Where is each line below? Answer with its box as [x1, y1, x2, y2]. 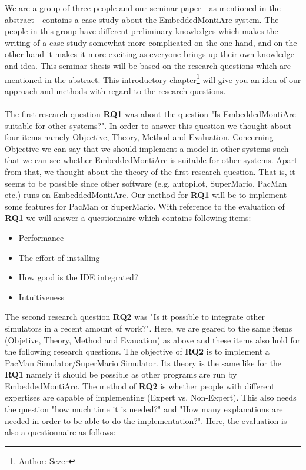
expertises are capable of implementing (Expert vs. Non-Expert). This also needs [5, 391, 297, 403]
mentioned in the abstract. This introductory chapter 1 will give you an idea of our [5, 71, 301, 85]
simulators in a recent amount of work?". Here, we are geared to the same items [5, 322, 292, 334]
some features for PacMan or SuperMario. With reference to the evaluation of [5, 200, 285, 212]
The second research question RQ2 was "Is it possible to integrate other [5, 310, 265, 323]
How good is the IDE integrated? [18, 271, 138, 283]
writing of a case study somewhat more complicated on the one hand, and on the [5, 36, 297, 48]
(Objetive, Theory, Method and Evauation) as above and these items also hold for [5, 333, 301, 346]
